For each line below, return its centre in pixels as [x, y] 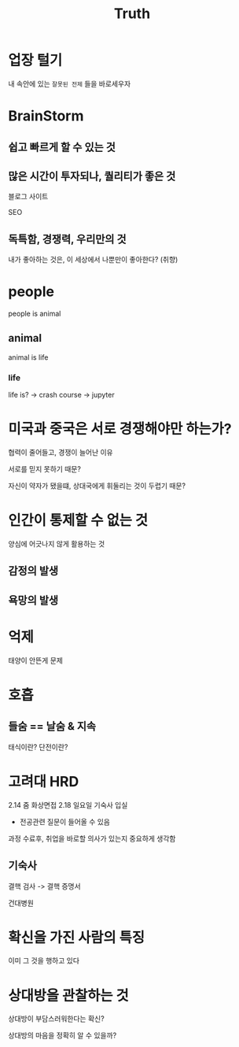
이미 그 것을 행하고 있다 [44, 960]
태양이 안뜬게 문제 [35, 660]
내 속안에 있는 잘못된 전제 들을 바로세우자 [70, 83]
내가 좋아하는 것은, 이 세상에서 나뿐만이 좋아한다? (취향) [93, 260]
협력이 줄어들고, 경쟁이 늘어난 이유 [61, 453]
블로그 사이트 [28, 197]
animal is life [28, 357]
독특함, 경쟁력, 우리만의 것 [68, 239]
